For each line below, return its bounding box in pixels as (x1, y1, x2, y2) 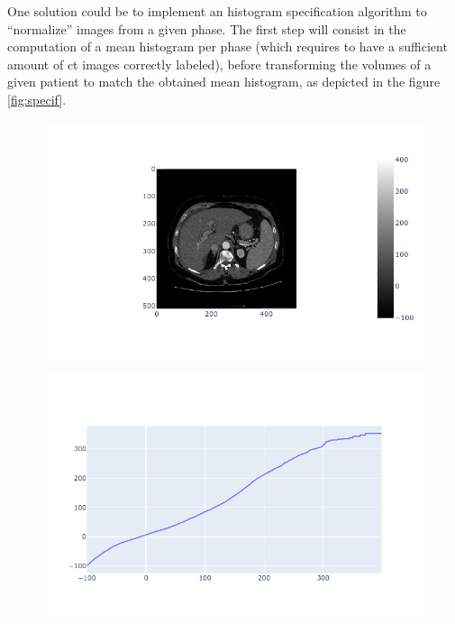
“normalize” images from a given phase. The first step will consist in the (7, 19, 406, 38)
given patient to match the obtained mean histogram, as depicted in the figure (7, 72, 441, 91)
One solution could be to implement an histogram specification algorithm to (7, 2, 427, 20)
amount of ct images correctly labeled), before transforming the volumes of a (7, 54, 432, 73)
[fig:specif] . (7, 89, 67, 108)
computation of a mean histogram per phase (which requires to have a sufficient (7, 37, 448, 56)
